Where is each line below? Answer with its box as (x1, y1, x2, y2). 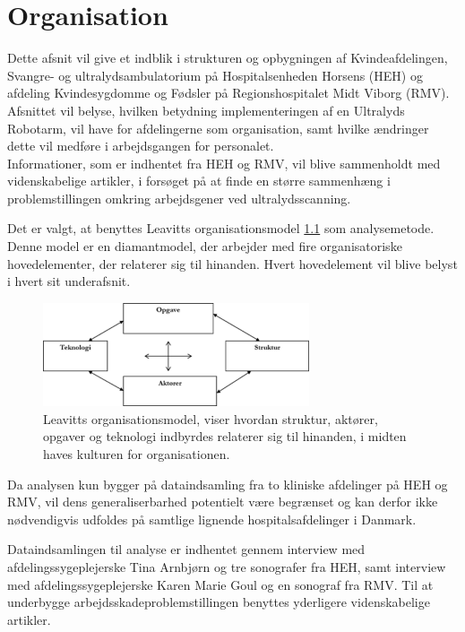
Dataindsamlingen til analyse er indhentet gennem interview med (7, 540, 366, 558)
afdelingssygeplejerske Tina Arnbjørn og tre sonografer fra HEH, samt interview (7, 557, 446, 576)
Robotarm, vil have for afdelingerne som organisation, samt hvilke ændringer (7, 118, 429, 137)
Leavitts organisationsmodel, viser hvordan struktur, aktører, (43, 409, 378, 428)
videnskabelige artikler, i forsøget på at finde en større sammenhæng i (7, 171, 391, 190)
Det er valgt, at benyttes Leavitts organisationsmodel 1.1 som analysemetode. (7, 219, 435, 238)
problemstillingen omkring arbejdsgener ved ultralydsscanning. (7, 188, 351, 207)
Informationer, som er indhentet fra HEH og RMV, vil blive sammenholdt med (7, 153, 441, 172)
